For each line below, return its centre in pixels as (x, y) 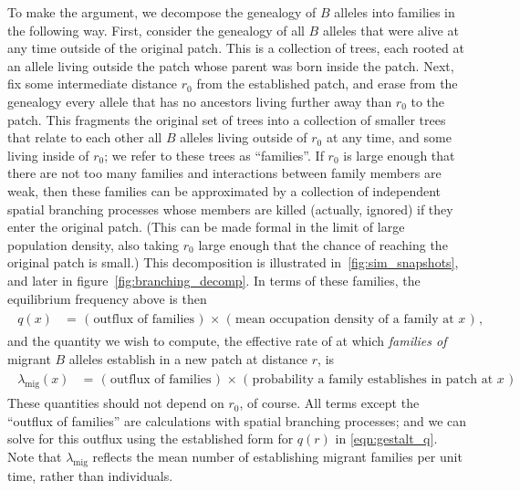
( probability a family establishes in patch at (368, 380)
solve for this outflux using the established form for (151, 439)
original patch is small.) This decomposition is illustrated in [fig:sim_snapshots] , (233, 262)
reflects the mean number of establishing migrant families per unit (277, 456)
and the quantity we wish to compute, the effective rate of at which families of (227, 341)
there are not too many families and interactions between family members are (224, 173)
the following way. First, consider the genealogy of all (156, 30)
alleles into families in (395, 12)
